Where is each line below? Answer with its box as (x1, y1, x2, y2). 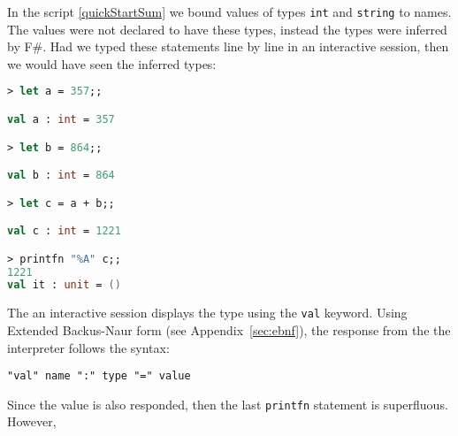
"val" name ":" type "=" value (7, 370, 191, 383)
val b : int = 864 (7, 169, 115, 182)
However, (7, 412, 57, 431)
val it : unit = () (7, 279, 121, 292)
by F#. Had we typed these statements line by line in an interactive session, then (7, 37, 449, 56)
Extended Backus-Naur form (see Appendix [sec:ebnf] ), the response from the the (7, 320, 451, 339)
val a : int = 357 (7, 112, 115, 126)
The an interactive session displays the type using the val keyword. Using (7, 303, 408, 322)
